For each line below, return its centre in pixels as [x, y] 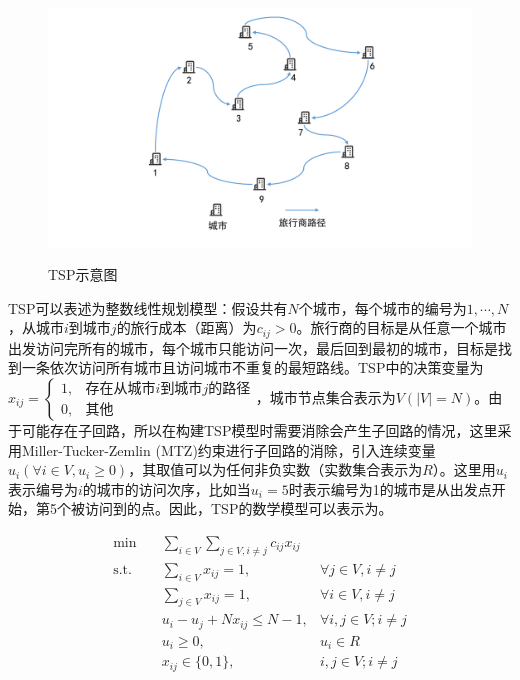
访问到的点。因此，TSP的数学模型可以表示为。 [238, 508]
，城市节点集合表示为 [325, 396]
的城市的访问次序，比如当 [166, 488]
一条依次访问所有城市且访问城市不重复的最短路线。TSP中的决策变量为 [252, 367]
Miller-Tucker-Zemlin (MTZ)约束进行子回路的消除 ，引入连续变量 [228, 449]
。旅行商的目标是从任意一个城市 [401, 327]
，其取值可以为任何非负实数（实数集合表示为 [275, 469]
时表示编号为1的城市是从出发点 [390, 488]
